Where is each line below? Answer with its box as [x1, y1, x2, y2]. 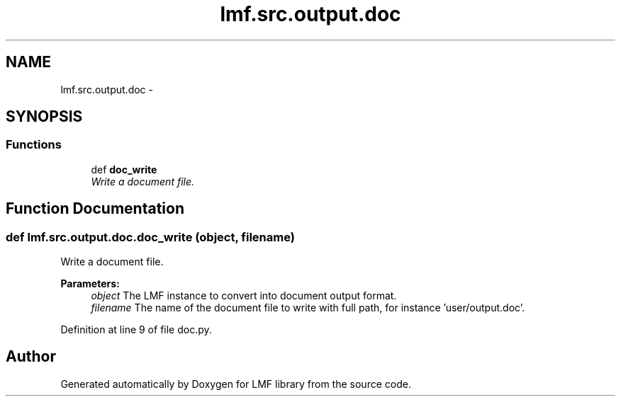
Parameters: [60, 277, 120, 290]
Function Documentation [6, 200, 184, 218]
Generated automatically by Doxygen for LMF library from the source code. [60, 377, 411, 390]
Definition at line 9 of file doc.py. [60, 323, 212, 336]
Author [6, 348, 56, 366]
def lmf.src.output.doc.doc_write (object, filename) [6, 229, 295, 244]
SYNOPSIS [6, 108, 83, 126]
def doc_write [91, 163, 157, 176]
